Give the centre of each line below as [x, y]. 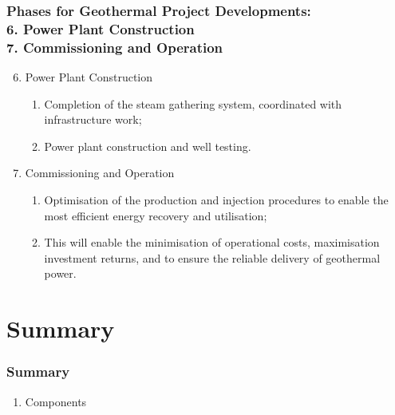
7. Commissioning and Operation [115, 47]
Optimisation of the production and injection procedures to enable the [216, 200]
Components [56, 401]
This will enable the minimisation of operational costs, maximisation [212, 242]
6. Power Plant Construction [101, 28]
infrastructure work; [93, 119]
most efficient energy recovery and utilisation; [156, 215]
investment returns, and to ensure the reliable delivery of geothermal [212, 257]
